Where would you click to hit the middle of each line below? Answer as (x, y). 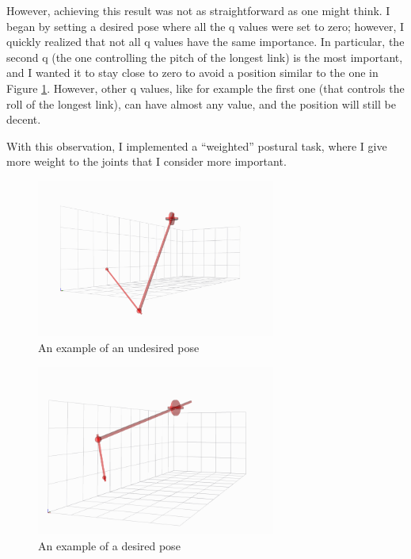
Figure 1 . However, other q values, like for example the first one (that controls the (205, 88)
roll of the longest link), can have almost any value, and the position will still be (201, 103)
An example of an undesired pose (119, 348)
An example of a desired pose (109, 545)
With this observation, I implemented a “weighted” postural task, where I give (197, 145)
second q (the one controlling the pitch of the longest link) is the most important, (205, 57)
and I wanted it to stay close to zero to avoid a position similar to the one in (192, 73)
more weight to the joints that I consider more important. (147, 161)
